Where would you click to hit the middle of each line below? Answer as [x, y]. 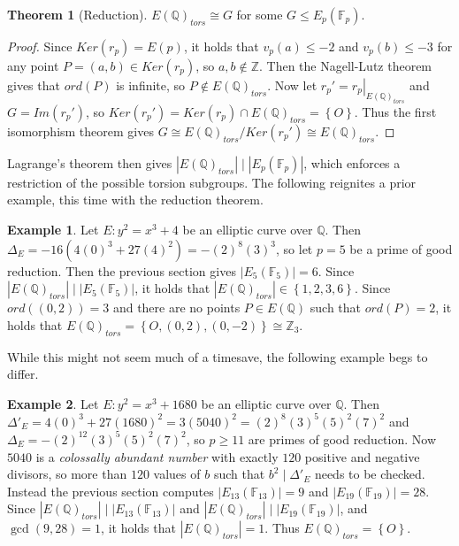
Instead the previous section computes [111, 491]
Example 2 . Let [53, 403]
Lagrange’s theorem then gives [90, 162]
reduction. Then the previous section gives [122, 270]
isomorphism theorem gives [80, 131]
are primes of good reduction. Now [342, 438]
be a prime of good [401, 248]
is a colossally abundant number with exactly [157, 456]
